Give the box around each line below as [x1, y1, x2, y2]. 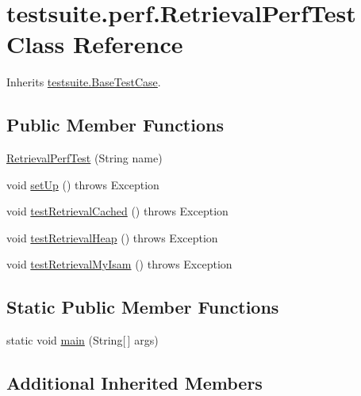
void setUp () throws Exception [6, 176, 159, 192]
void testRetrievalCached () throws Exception [6, 203, 229, 219]
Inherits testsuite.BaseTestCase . [6, 74, 161, 90]
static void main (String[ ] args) [6, 332, 159, 348]
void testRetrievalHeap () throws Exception [6, 229, 218, 246]
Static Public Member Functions [6, 295, 279, 319]
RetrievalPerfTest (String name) [6, 150, 163, 166]
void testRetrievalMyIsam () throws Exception [6, 256, 232, 272]
